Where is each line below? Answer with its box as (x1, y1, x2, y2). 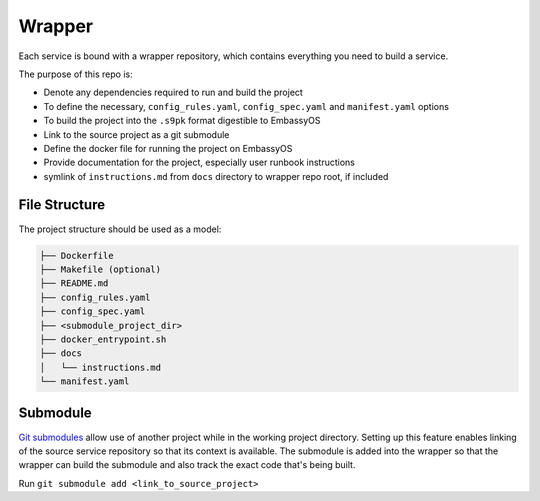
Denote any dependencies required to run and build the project (43, 86, 304, 99)
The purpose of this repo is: (18, 68, 134, 80)
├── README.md (39, 278, 109, 289)
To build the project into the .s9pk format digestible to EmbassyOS (43, 115, 321, 127)
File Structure (18, 196, 105, 214)
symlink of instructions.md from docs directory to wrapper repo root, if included (43, 170, 389, 182)
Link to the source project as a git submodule (43, 128, 230, 140)
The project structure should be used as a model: (18, 223, 222, 235)
